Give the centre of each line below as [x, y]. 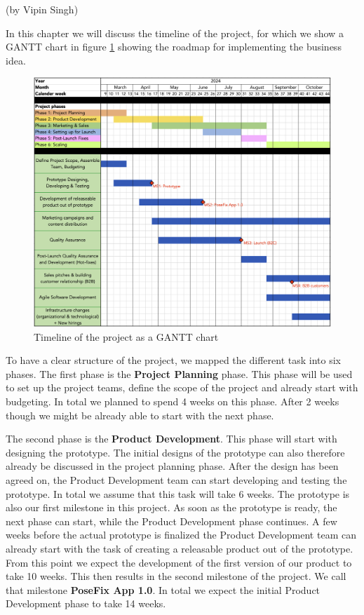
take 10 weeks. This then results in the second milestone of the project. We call [176, 576]
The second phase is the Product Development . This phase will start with [171, 439]
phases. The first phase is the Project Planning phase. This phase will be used [179, 373]
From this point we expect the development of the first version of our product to [179, 562]
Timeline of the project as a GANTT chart [126, 336]
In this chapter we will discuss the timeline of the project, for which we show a [175, 33]
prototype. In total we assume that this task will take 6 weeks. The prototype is [178, 493]
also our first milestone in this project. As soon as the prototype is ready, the [171, 507]
